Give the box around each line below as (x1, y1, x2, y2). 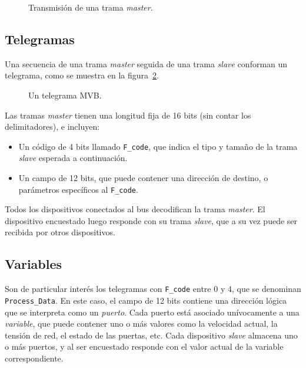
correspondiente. (5, 351, 64, 364)
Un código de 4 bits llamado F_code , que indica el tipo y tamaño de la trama (18, 140, 298, 152)
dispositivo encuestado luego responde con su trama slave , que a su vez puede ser (5, 214, 298, 226)
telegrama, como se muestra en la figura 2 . (5, 69, 159, 81)
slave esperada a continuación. (18, 152, 128, 164)
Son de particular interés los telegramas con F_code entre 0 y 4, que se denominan (5, 282, 301, 295)
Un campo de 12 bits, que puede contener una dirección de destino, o (18, 172, 268, 184)
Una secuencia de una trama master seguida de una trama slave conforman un (5, 57, 288, 70)
